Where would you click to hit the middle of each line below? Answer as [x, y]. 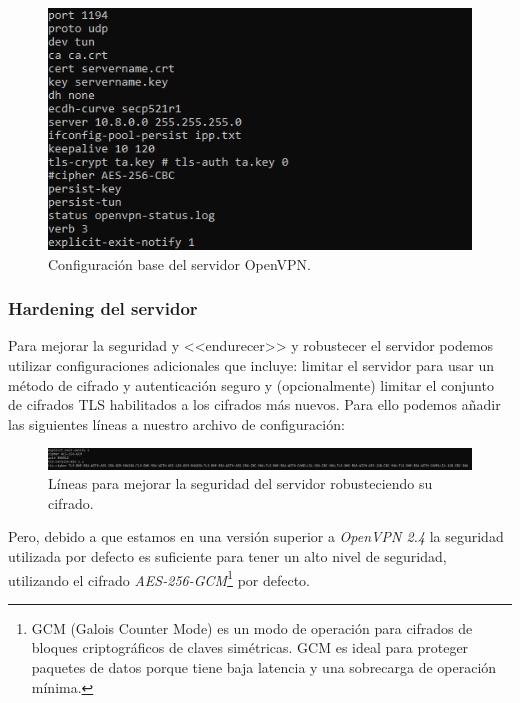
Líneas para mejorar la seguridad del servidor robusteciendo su [240, 483]
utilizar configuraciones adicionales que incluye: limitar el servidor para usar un [251, 365]
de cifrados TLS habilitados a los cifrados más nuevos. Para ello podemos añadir [254, 404]
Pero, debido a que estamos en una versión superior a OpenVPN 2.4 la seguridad [256, 536]
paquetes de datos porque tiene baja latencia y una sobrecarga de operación [264, 666]
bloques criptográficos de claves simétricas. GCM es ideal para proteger [250, 647]
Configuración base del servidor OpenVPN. [180, 263]
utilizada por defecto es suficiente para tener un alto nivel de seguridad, [227, 555]
